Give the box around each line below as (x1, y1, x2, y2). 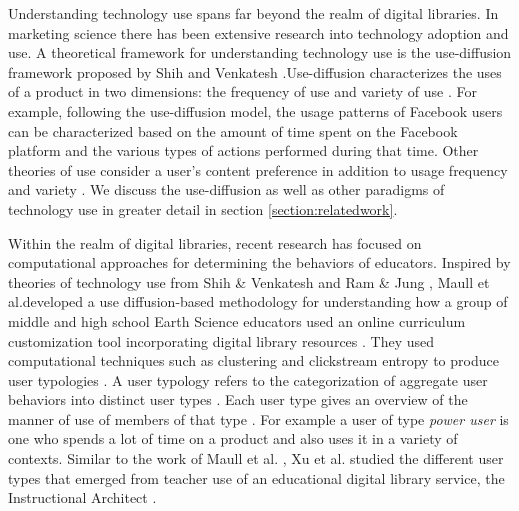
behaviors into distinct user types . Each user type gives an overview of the (8, 389, 468, 410)
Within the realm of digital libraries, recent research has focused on (8, 232, 422, 253)
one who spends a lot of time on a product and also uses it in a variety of (8, 428, 458, 449)
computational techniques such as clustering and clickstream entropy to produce (8, 350, 499, 371)
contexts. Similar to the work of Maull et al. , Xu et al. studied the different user (8, 448, 504, 469)
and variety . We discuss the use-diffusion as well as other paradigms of (8, 179, 445, 200)
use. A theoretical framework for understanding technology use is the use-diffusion (8, 42, 512, 63)
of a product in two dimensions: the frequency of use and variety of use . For (8, 81, 477, 102)
